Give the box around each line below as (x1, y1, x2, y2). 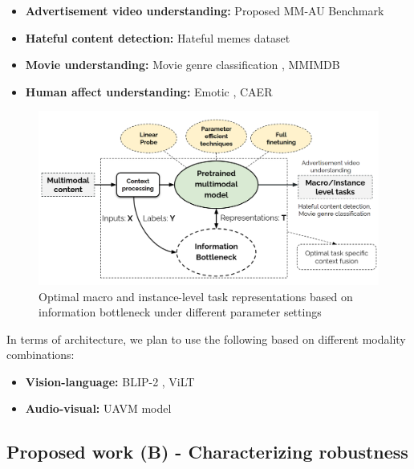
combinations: (6, 346, 75, 363)
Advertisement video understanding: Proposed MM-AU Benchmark (25, 2, 384, 18)
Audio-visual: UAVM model (25, 400, 172, 417)
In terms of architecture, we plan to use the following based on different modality (6, 330, 406, 347)
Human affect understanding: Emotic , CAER (25, 83, 273, 100)
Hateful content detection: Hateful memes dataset (25, 29, 290, 46)
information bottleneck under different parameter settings (39, 304, 322, 320)
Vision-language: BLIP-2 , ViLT (25, 373, 195, 389)
